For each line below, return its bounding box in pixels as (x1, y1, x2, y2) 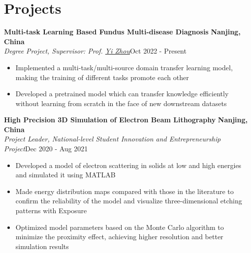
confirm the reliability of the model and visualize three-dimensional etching (15, 196, 242, 206)
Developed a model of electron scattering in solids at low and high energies (15, 160, 242, 170)
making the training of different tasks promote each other (15, 72, 189, 82)
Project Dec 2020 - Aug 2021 (4, 143, 88, 154)
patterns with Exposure (15, 205, 87, 216)
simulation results (15, 241, 69, 251)
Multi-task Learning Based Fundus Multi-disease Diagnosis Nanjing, (4, 27, 241, 37)
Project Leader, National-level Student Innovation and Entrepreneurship (4, 134, 221, 144)
